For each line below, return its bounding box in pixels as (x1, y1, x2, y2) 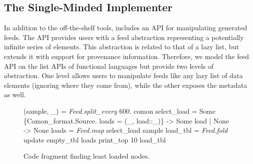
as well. (4, 89, 26, 100)
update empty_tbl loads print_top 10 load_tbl (23, 134, 166, 144)
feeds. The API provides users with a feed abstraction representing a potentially (4, 32, 244, 42)
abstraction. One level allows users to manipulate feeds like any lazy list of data (4, 70, 243, 81)
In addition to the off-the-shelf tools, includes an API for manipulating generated (4, 22, 248, 33)
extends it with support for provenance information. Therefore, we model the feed (4, 51, 249, 61)
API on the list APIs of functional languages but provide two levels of (4, 61, 214, 71)
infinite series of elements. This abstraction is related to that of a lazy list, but (4, 41, 239, 52)
